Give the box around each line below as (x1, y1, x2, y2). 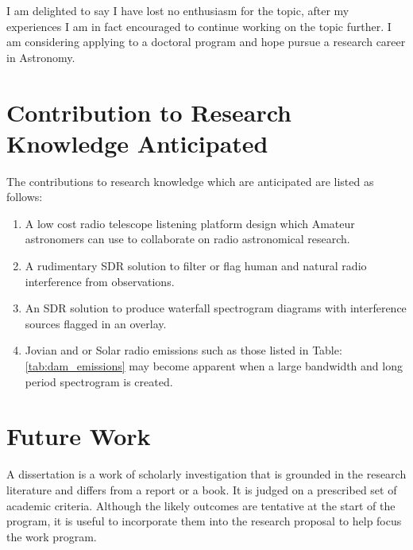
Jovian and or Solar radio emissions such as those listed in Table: (25, 342, 342, 358)
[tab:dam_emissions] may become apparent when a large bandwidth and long (25, 358, 403, 374)
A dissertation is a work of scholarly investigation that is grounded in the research (6, 466, 407, 482)
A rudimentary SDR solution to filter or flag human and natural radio (25, 258, 367, 274)
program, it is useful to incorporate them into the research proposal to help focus (6, 513, 402, 529)
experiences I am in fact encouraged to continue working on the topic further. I (6, 17, 392, 34)
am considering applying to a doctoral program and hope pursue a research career (6, 33, 406, 50)
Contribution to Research (6, 95, 291, 128)
